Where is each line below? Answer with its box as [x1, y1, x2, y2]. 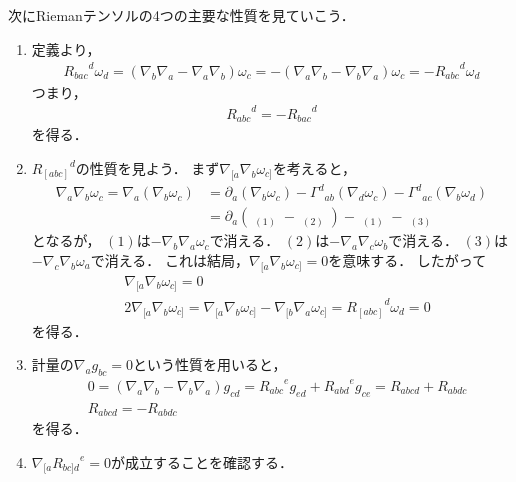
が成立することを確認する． [110, 451, 293, 472]
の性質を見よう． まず [75, 157, 220, 178]
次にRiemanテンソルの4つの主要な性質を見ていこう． [8, 5, 355, 25]
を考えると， [272, 157, 356, 178]
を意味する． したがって [328, 249, 487, 270]
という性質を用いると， [133, 354, 287, 375]
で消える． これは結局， [90, 249, 249, 270]
